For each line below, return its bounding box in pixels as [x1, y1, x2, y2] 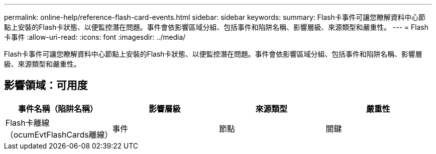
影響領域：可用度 [4, 79, 88, 92]
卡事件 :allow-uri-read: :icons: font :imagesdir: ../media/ [4, 33, 186, 41]
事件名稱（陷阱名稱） [18, 103, 98, 114]
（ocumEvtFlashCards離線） [5, 129, 113, 140]
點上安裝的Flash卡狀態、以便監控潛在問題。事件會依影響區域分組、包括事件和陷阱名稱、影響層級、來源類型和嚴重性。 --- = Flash [4, 23, 429, 31]
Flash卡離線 [5, 117, 50, 128]
